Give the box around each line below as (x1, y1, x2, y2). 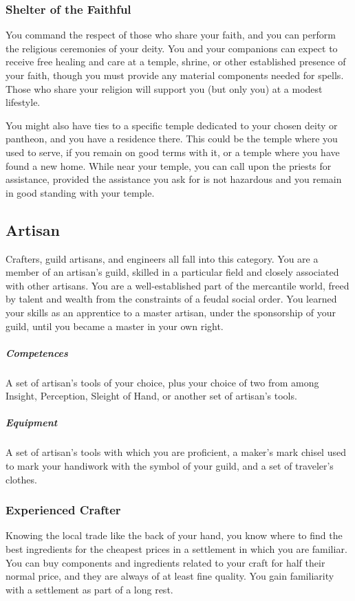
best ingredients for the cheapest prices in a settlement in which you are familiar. (6, 542, 347, 556)
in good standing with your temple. (6, 185, 155, 199)
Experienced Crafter (6, 501, 121, 518)
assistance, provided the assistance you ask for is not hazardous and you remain (6, 172, 342, 186)
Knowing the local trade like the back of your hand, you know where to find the (6, 528, 343, 543)
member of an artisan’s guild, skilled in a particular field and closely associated (6, 265, 339, 279)
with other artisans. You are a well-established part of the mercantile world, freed (6, 278, 349, 292)
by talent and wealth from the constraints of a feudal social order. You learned (6, 292, 337, 306)
